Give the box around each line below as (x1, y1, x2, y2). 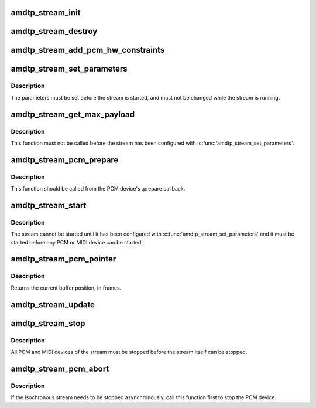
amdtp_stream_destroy (11, 26, 98, 36)
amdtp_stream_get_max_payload (11, 109, 135, 120)
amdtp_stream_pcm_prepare (11, 155, 119, 165)
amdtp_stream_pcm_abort (11, 363, 109, 373)
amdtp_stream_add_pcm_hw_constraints (11, 45, 165, 55)
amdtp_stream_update (11, 300, 95, 310)
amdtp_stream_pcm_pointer (11, 254, 116, 264)
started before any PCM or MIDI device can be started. (11, 239, 143, 246)
